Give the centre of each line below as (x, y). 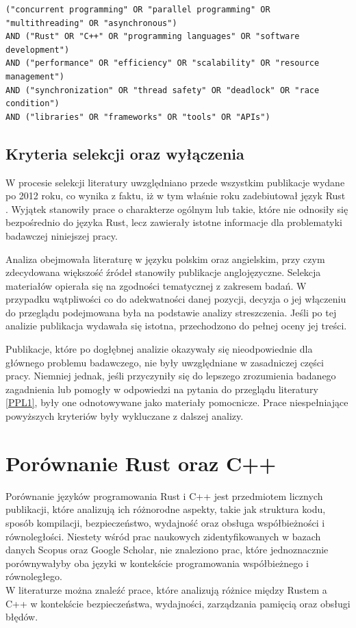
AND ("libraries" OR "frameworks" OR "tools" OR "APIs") (138, 117)
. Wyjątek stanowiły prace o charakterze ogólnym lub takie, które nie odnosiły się (177, 209)
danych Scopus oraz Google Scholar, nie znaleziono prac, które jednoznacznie (167, 550)
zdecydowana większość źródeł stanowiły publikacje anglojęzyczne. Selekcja (163, 272)
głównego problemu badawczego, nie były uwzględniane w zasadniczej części (165, 362)
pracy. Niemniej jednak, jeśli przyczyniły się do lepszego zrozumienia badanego (171, 376)
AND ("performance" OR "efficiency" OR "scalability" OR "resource (163, 63)
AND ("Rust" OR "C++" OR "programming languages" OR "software (153, 37)
